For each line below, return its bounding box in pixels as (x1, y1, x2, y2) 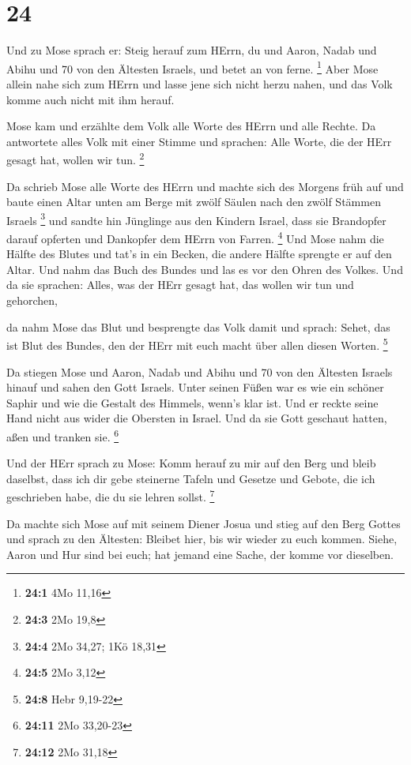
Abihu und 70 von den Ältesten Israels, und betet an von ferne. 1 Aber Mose (6, 58, 379, 77)
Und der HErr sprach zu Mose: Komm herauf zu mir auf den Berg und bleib (6, 455, 376, 471)
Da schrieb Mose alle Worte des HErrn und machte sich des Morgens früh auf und (6, 178, 404, 194)
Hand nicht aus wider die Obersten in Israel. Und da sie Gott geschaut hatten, (6, 410, 387, 426)
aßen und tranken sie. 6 (6, 426, 119, 444)
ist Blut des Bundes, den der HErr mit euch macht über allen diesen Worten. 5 (6, 335, 388, 353)
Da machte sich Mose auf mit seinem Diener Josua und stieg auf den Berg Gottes (6, 515, 401, 531)
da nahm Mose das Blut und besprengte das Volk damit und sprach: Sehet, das (6, 318, 390, 335)
